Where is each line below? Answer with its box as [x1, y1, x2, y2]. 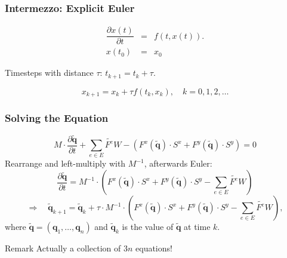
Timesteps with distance [5, 66, 94, 79]
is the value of [122, 220, 174, 233]
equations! [135, 242, 172, 254]
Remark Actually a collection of [5, 242, 121, 254]
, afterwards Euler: [144, 157, 212, 170]
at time [184, 220, 211, 233]
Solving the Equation [5, 110, 109, 125]
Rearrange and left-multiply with [5, 157, 126, 170]
